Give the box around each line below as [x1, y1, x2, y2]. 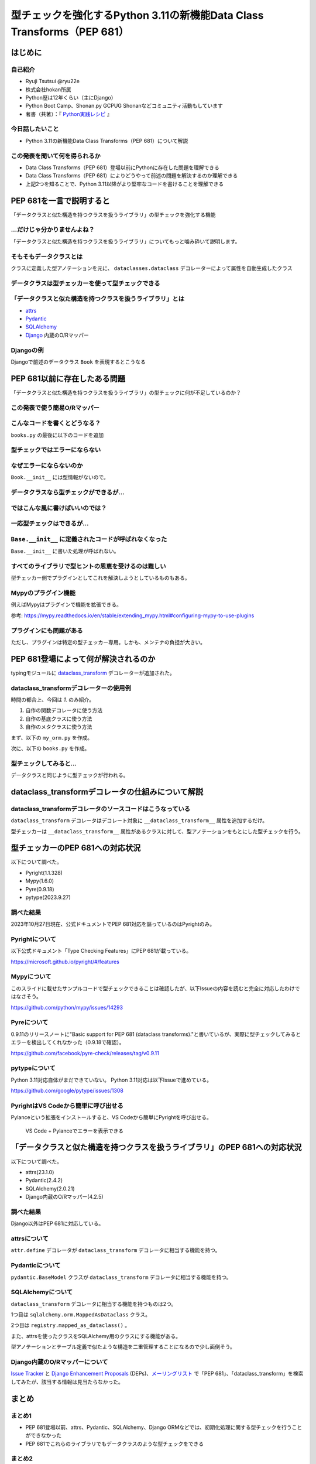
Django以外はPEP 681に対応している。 [11, 1220, 104, 1227]
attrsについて [11, 1234, 49, 1243]
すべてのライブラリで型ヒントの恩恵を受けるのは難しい [11, 562, 166, 570]
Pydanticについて [11, 1261, 61, 1270]
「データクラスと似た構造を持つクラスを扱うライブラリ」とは [11, 295, 184, 303]
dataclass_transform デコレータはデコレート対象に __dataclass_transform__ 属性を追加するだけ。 [11, 817, 268, 824]
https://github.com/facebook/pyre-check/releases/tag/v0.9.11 [11, 1049, 159, 1056]
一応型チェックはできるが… [11, 519, 89, 528]
